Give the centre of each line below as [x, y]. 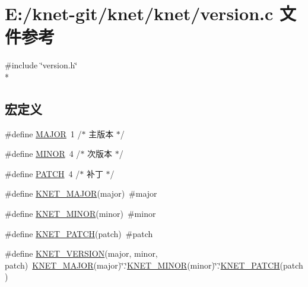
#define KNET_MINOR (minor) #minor [80, 214]
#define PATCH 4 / [42, 173]
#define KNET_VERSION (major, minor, [81, 253]
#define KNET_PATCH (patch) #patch [79, 233]
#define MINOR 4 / [43, 154]
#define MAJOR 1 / [43, 133]
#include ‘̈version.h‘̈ [41, 65]
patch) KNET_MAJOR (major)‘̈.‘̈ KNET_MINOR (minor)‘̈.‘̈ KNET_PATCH [142, 265]
